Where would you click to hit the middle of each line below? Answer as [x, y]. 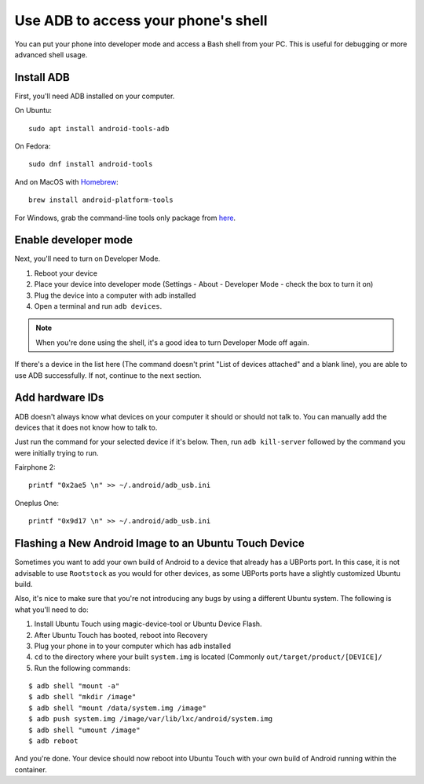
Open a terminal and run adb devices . [98, 306]
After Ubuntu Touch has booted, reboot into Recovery [121, 635]
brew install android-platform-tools [101, 200]
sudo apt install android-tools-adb [99, 128]
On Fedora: [33, 146]
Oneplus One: [37, 503]
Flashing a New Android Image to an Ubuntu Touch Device [160, 543]
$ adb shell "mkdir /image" [82, 697]
